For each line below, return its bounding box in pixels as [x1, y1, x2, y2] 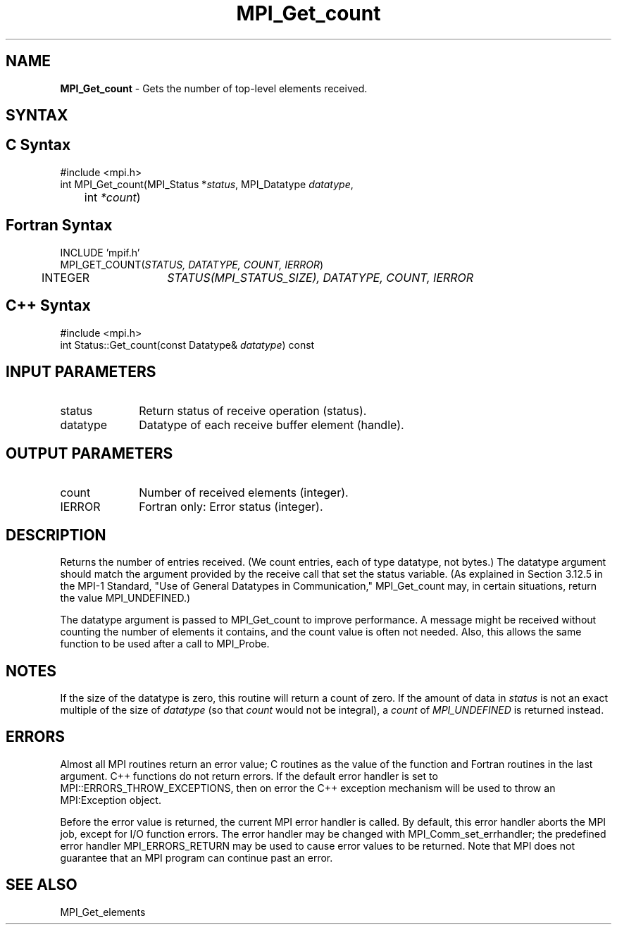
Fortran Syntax [6, 216, 113, 235]
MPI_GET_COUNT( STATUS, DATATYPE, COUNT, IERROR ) [60, 258, 324, 271]
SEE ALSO [6, 876, 77, 894]
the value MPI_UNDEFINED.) [60, 592, 191, 604]
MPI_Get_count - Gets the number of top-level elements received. [60, 82, 368, 94]
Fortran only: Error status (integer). [139, 500, 323, 514]
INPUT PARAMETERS [6, 362, 156, 380]
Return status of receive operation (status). [139, 404, 367, 418]
